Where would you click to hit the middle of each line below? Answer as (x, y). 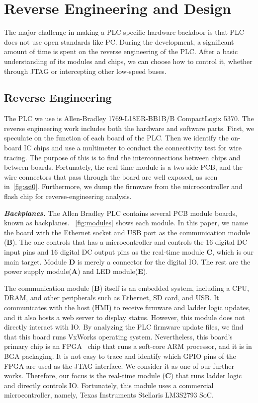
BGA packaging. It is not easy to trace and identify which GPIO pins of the (120, 356)
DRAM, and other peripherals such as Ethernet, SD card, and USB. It (112, 298)
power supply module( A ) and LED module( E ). (76, 271)
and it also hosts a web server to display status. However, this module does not (125, 317)
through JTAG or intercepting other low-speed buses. (85, 71)
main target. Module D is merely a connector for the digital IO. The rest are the (127, 261)
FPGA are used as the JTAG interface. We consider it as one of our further (119, 366)
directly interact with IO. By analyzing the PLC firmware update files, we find (124, 327)
